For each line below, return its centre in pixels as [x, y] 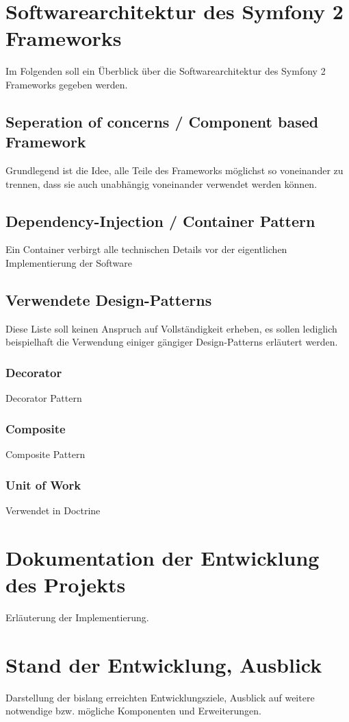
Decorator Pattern [44, 398]
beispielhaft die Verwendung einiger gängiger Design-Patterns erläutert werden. [172, 342]
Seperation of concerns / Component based [162, 121]
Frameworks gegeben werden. [67, 84]
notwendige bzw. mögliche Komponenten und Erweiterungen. [134, 711]
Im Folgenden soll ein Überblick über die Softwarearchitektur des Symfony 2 [166, 71]
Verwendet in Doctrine [53, 510]
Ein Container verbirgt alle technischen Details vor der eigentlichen [146, 249]
